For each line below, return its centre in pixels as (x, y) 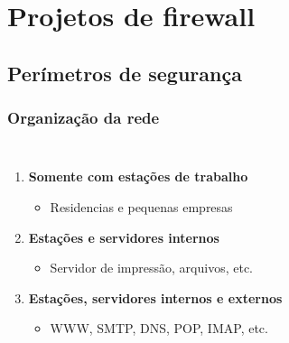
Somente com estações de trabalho (138, 176)
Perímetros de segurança (125, 73)
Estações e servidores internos (124, 237)
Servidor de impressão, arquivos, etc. (151, 268)
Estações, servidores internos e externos (155, 297)
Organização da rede (84, 118)
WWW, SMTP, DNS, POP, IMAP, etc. (159, 328)
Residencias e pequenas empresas (141, 206)
